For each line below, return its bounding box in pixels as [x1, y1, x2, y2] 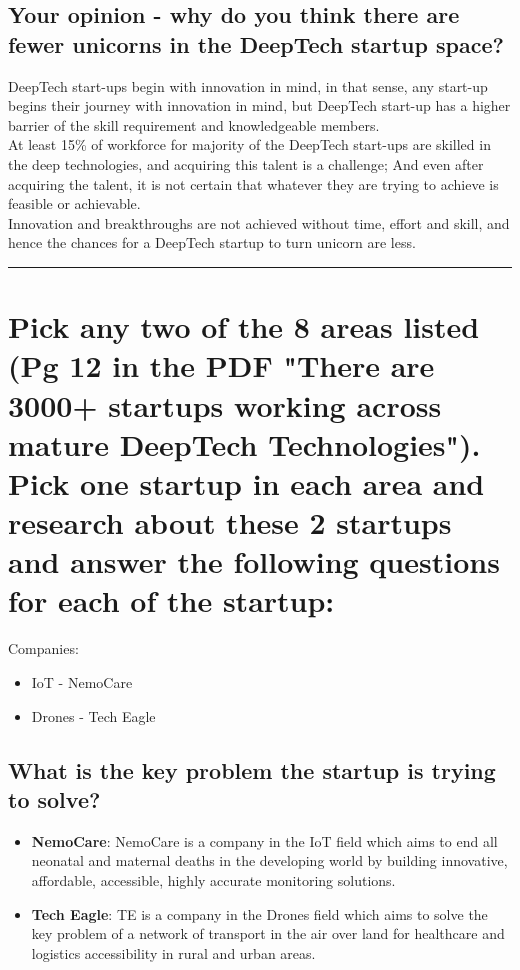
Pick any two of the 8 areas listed [8, 306, 480, 347]
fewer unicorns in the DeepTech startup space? [8, 28, 504, 59]
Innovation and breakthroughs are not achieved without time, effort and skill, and [8, 212, 510, 233]
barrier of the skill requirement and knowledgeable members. [8, 114, 380, 135]
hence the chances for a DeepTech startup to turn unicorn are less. [8, 232, 416, 253]
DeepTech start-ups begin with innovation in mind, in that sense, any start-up [8, 75, 488, 96]
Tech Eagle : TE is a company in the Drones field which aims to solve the [31, 903, 488, 924]
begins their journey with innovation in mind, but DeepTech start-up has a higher [8, 95, 511, 116]
